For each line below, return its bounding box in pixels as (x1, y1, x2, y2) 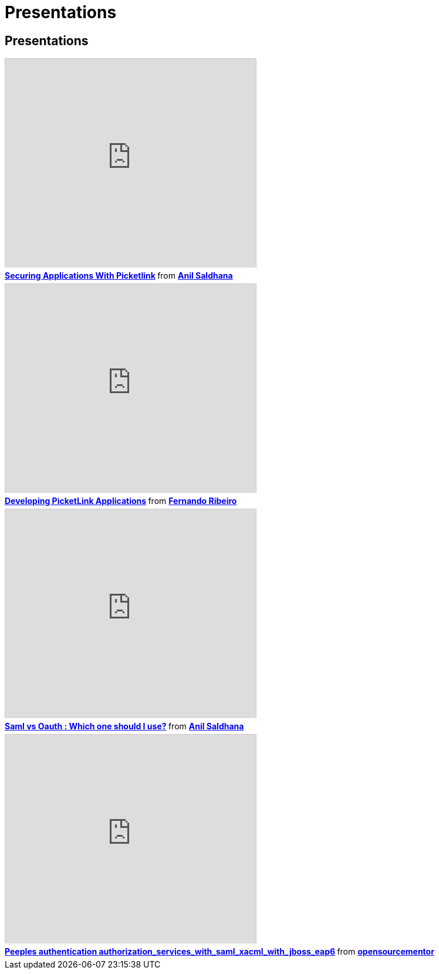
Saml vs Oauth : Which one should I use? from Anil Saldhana (5, 721, 244, 732)
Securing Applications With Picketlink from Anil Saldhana (5, 270, 233, 281)
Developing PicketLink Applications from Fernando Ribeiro (5, 496, 237, 506)
